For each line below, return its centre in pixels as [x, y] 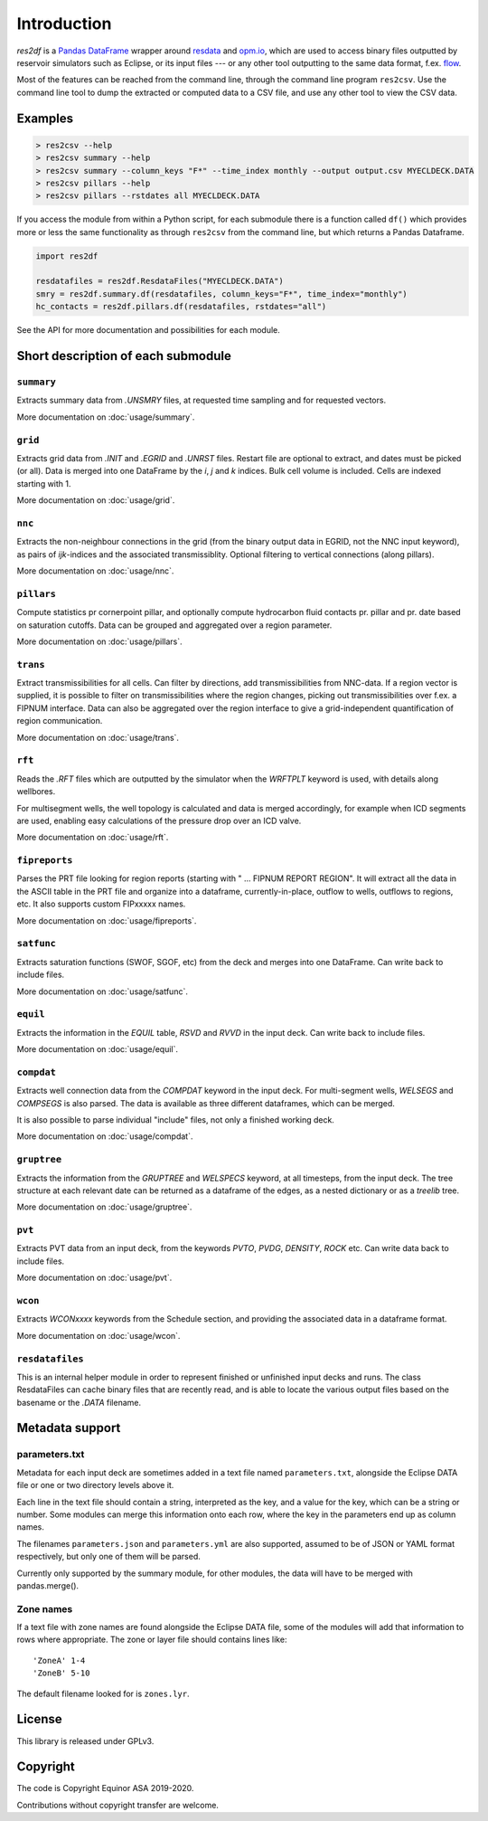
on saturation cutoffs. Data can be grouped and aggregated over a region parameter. [174, 625]
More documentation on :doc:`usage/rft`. [93, 838]
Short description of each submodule [124, 356]
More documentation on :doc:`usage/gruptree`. [104, 1207]
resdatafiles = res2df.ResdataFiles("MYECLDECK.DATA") [160, 281]
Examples [45, 118]
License [39, 1719]
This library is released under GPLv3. [85, 1740]
